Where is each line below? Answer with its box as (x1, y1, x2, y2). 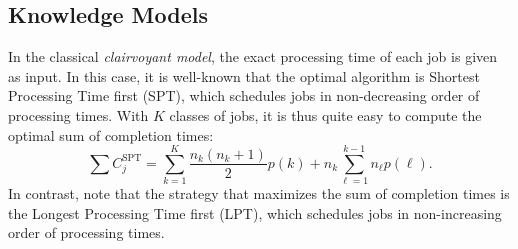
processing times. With (8, 104, 149, 125)
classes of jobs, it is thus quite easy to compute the (169, 104, 482, 125)
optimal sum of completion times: (8, 124, 214, 145)
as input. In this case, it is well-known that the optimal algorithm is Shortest (8, 65, 480, 86)
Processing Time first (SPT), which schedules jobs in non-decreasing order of (8, 85, 480, 106)
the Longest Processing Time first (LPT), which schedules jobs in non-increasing (8, 202, 502, 223)
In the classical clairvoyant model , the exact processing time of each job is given (8, 46, 498, 67)
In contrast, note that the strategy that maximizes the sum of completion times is (8, 183, 510, 204)
